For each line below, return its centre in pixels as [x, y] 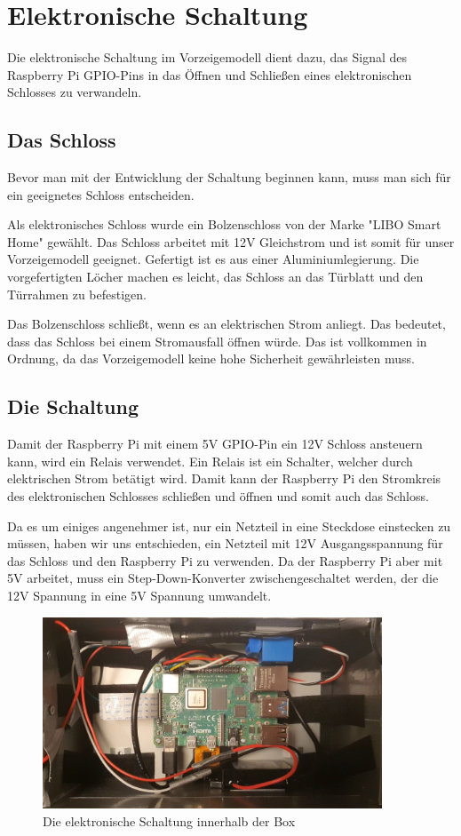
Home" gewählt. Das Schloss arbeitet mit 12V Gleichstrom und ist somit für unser [231, 241]
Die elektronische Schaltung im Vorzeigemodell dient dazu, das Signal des [207, 57]
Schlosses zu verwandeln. [75, 92]
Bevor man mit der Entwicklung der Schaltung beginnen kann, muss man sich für [229, 177]
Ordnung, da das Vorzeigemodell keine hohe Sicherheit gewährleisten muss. [211, 358]
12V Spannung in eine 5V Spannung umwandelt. [139, 595]
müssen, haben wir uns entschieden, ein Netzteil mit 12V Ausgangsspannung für [225, 543]
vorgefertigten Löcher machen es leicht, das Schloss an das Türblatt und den [215, 277]
